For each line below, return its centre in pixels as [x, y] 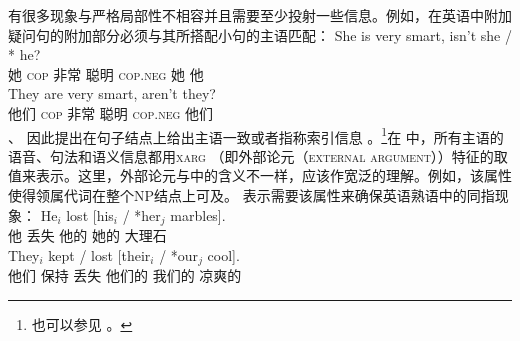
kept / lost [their [99, 254]
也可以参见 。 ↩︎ [82, 323]
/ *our [179, 254]
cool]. [223, 254]
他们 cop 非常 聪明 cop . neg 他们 [111, 112]
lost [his [90, 214]
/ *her [141, 214]
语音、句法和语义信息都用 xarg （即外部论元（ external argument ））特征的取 [258, 155]
